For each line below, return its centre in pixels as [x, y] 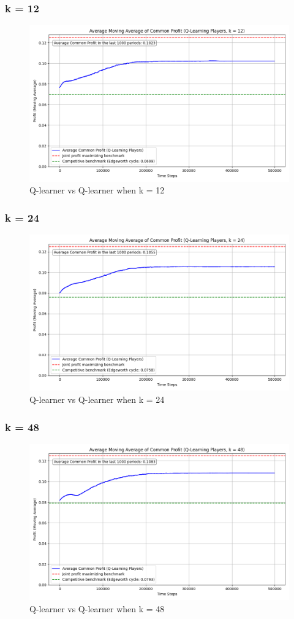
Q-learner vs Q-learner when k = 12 [97, 190]
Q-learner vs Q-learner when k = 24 [97, 399]
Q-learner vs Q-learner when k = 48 [97, 608]
